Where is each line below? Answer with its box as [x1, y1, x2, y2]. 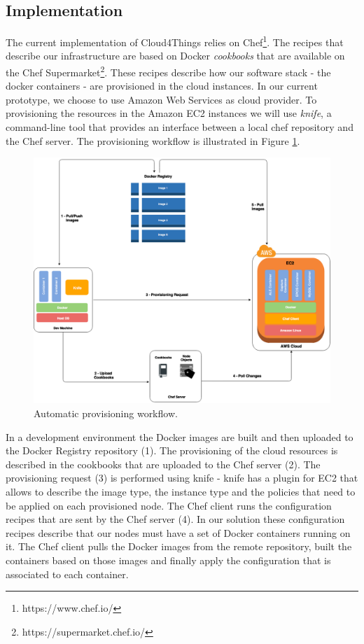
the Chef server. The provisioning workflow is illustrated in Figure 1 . [6, 133, 300, 148]
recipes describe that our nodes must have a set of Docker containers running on [6, 525, 351, 540]
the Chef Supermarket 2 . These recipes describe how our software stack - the [6, 63, 331, 79]
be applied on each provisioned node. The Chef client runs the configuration [6, 498, 332, 512]
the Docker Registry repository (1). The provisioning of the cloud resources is [6, 443, 338, 458]
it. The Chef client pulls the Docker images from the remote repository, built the [6, 539, 352, 554]
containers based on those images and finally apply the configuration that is [6, 552, 331, 567]
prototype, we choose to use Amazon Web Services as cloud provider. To [6, 92, 317, 106]
